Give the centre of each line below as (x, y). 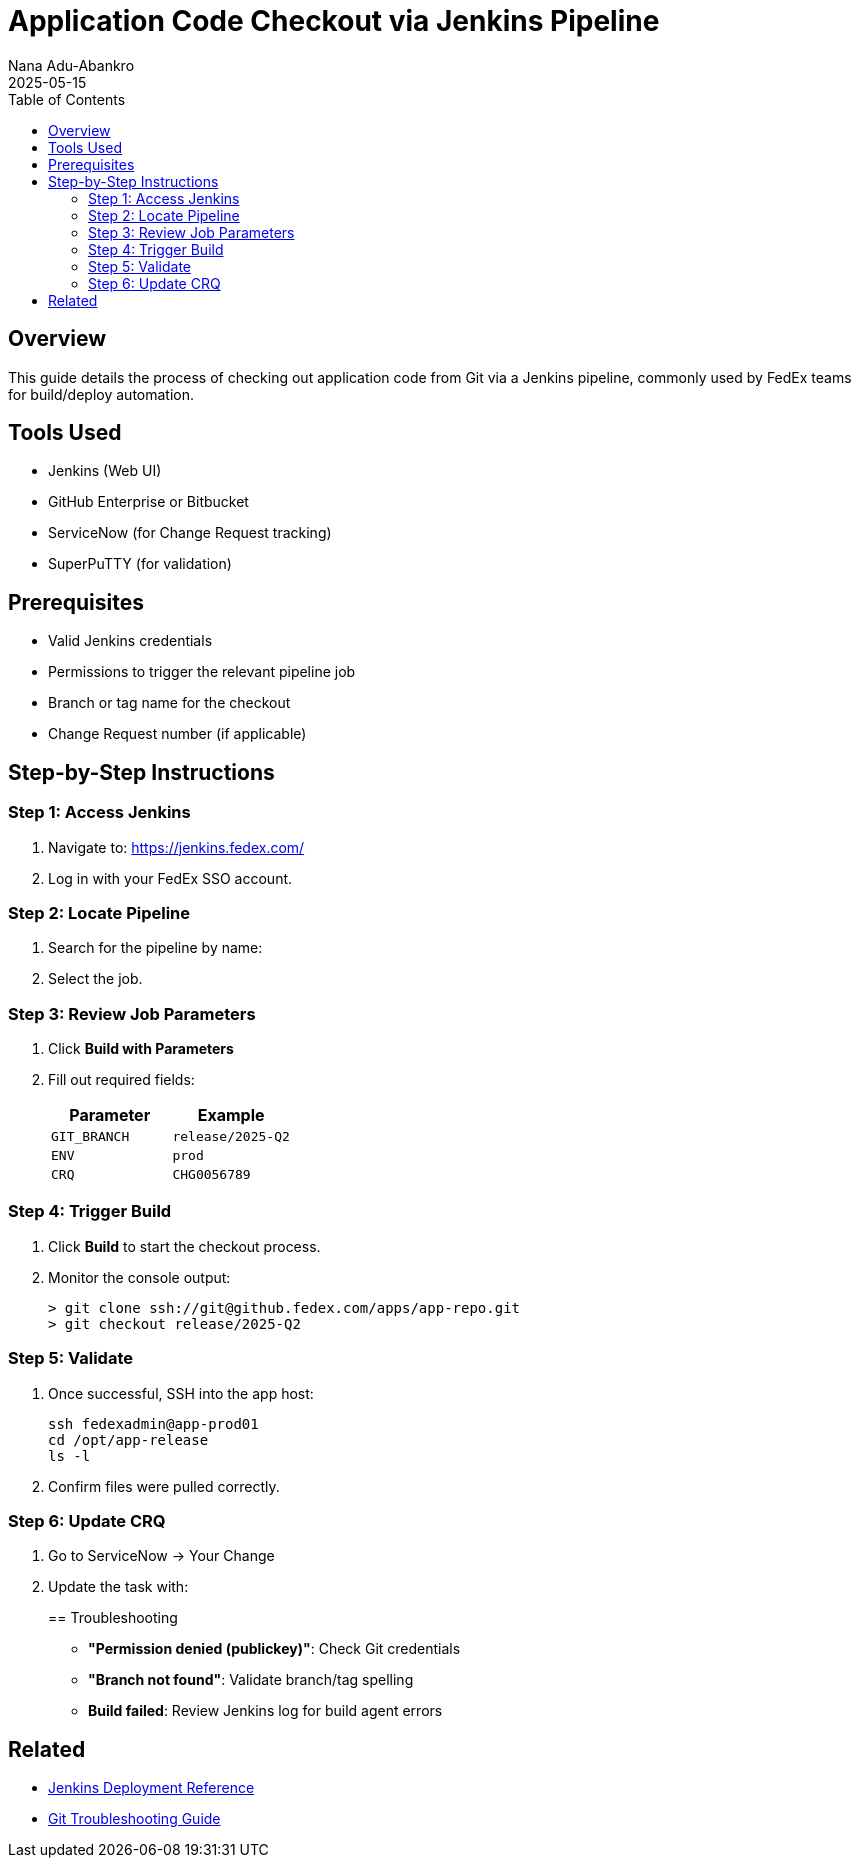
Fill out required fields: (121, 1079)
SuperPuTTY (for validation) (140, 564)
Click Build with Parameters (141, 1048)
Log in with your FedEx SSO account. (170, 878)
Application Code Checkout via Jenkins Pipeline (334, 21)
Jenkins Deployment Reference (151, 1788)
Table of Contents (67, 99)
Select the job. (95, 979)
